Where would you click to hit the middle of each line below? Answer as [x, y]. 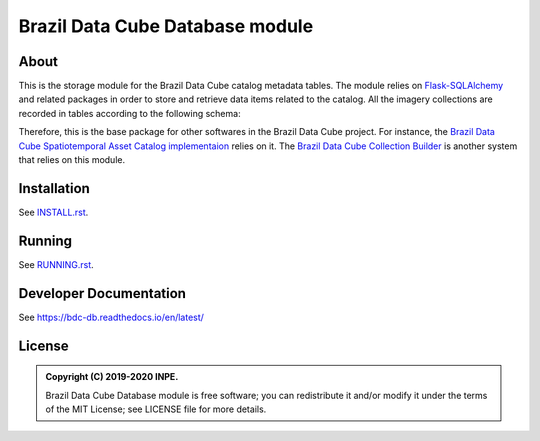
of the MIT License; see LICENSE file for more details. [156, 409]
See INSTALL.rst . [53, 212]
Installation [54, 188]
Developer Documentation [102, 293]
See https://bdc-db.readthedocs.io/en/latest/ [111, 317]
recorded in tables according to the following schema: [129, 113]
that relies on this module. [71, 160]
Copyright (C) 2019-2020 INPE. [112, 377]
